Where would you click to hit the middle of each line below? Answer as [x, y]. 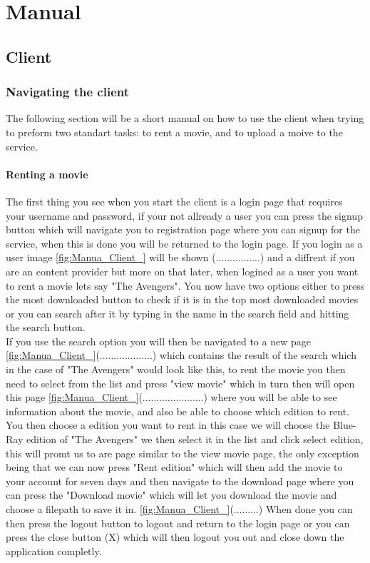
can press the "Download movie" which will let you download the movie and [171, 495]
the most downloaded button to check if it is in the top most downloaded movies [182, 299]
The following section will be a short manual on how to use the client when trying [185, 118]
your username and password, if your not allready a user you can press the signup [184, 215]
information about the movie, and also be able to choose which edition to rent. [178, 411]
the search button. [46, 327]
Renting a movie [47, 174]
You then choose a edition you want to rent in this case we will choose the [168, 425]
